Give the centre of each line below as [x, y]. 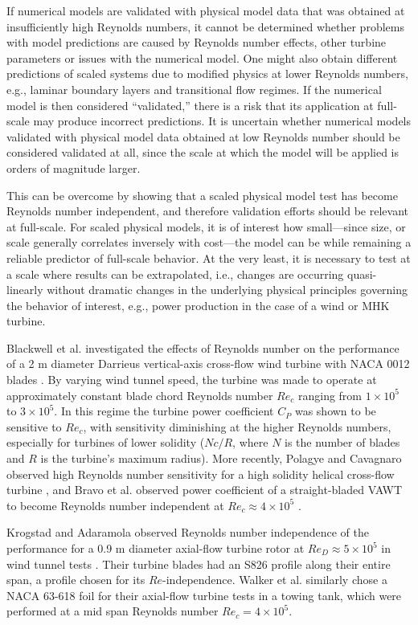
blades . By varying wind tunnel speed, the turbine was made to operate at [192, 380]
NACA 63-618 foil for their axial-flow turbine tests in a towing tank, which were [204, 595]
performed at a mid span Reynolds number [113, 611]
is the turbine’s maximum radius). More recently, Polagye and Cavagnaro [221, 458]
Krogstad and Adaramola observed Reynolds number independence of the [188, 532]
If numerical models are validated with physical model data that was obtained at [206, 10]
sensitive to [34, 426]
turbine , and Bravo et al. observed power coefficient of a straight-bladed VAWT [205, 490]
